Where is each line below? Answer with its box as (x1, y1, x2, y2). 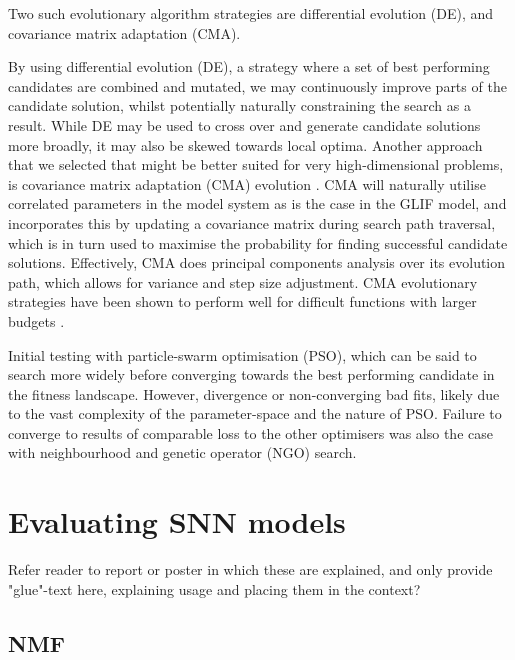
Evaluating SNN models (8, 501, 346, 542)
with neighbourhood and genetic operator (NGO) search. (8, 442, 357, 463)
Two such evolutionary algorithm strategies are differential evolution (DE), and (8, 3, 494, 23)
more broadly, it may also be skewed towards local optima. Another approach (8, 134, 483, 155)
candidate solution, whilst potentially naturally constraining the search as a (8, 95, 471, 116)
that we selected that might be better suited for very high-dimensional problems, (8, 154, 504, 175)
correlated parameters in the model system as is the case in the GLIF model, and (8, 193, 507, 214)
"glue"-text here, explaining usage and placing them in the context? (8, 578, 421, 599)
